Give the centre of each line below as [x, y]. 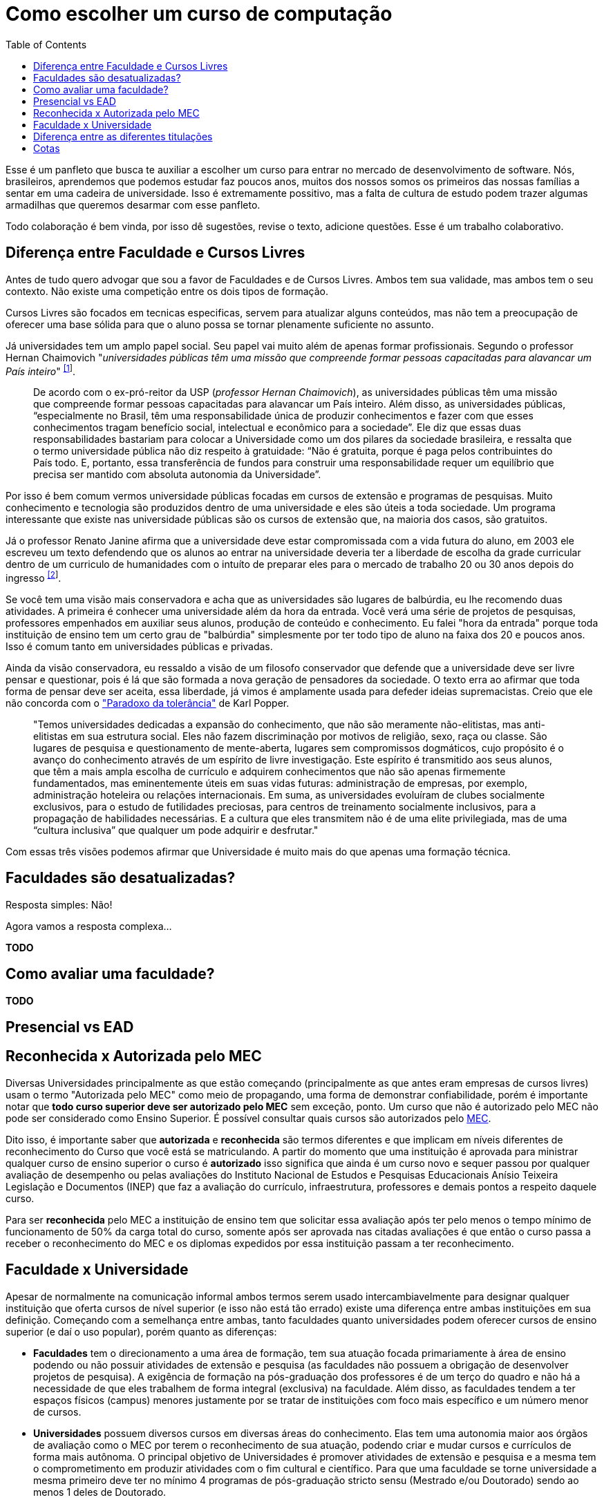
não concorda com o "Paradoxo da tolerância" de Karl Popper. [148, 703]
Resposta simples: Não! [59, 904]
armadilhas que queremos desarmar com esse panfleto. [133, 205]
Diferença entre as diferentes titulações [123, 136]
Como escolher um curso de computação [199, 14]
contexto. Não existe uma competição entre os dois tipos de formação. [167, 291]
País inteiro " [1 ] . [40, 370]
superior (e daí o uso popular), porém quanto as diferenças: [141, 1331]
